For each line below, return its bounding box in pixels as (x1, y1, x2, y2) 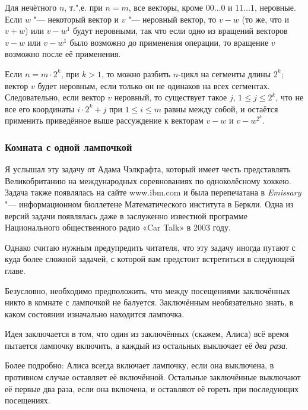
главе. (5, 264, 26, 276)
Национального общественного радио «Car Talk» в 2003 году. (5, 221, 231, 234)
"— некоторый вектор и (33, 12, 119, 25)
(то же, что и (242, 12, 289, 25)
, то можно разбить (101, 67, 171, 80)
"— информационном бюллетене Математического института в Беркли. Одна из (5, 197, 294, 210)
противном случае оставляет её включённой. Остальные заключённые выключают (5, 371, 301, 383)
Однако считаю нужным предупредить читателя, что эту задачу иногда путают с (5, 241, 296, 253)
